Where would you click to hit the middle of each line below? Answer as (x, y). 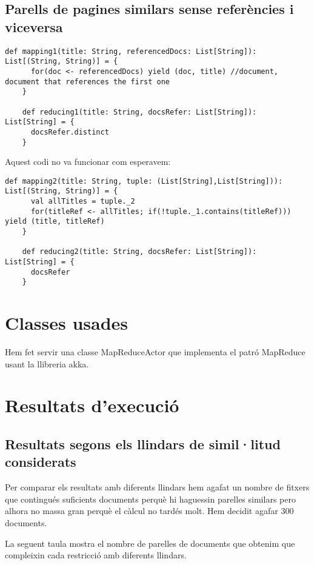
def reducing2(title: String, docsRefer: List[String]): (139, 252)
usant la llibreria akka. (47, 363)
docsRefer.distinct (70, 132)
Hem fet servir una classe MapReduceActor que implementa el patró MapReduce (155, 352)
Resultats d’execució (92, 405)
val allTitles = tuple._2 (83, 202)
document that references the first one (88, 82)
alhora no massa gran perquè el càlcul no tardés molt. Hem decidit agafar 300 (149, 511)
